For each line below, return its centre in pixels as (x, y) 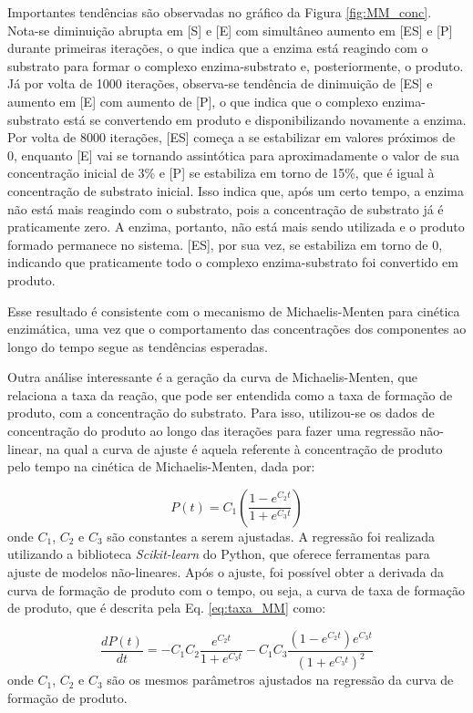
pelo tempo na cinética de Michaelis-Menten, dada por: (161, 466)
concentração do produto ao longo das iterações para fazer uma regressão (211, 431)
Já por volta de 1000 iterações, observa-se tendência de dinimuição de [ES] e (220, 83)
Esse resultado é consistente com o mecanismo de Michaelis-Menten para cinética (234, 310)
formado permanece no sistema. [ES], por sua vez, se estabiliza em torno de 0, (225, 244)
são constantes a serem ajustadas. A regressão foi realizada (271, 536)
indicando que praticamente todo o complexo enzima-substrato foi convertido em (233, 262)
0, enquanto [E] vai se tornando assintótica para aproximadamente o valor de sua (234, 155)
